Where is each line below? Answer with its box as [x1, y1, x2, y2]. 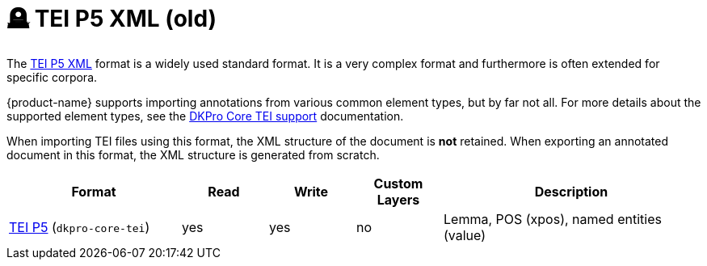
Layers [377, 191, 420, 208]
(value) [444, 226, 486, 243]
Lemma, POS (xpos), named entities [444, 210, 662, 227]
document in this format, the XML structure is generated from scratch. [6, 147, 380, 162]
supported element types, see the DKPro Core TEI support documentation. [6, 108, 404, 123]
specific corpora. [6, 70, 98, 84]
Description [534, 183, 608, 200]
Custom [373, 175, 423, 192]
